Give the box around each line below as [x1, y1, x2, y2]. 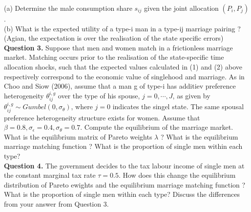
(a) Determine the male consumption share [4, 3, 132, 13]
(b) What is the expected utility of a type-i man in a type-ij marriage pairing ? [4, 23, 241, 33]
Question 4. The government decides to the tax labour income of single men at [4, 160, 245, 170]
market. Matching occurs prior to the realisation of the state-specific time [4, 52, 224, 62]
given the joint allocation [144, 3, 219, 13]
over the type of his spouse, [58, 90, 140, 100]
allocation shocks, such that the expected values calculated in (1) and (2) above [4, 61, 242, 71]
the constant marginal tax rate [4, 170, 96, 180]
